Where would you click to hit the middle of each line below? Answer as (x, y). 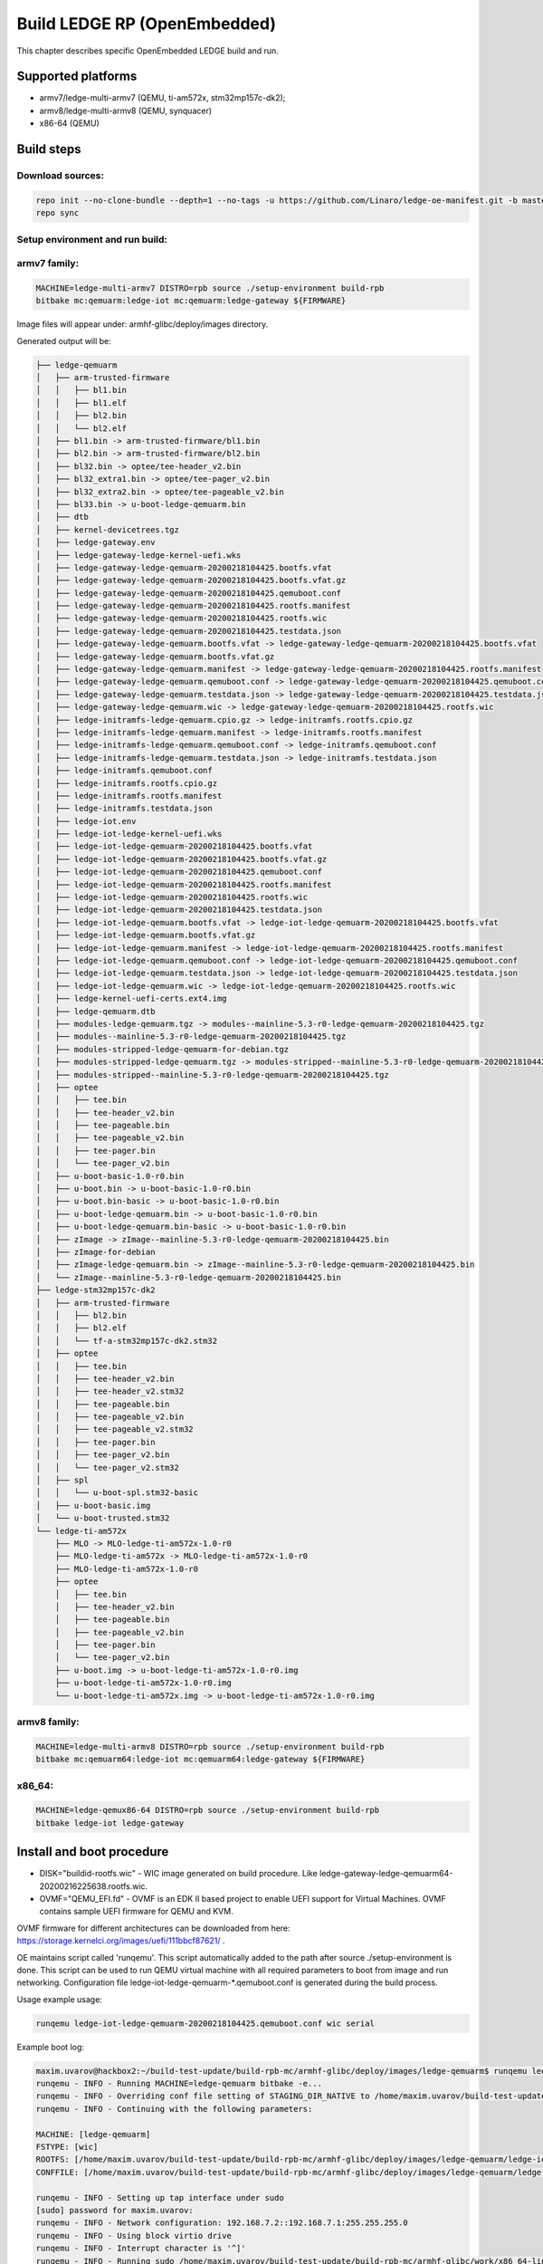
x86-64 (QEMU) (69, 123)
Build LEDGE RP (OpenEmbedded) (146, 24)
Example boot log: (51, 2047)
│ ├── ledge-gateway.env (95, 542)
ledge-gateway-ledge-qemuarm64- (386, 1874)
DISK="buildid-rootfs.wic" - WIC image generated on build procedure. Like (179, 1874)
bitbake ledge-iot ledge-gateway (110, 1823)
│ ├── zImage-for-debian (95, 1252)
